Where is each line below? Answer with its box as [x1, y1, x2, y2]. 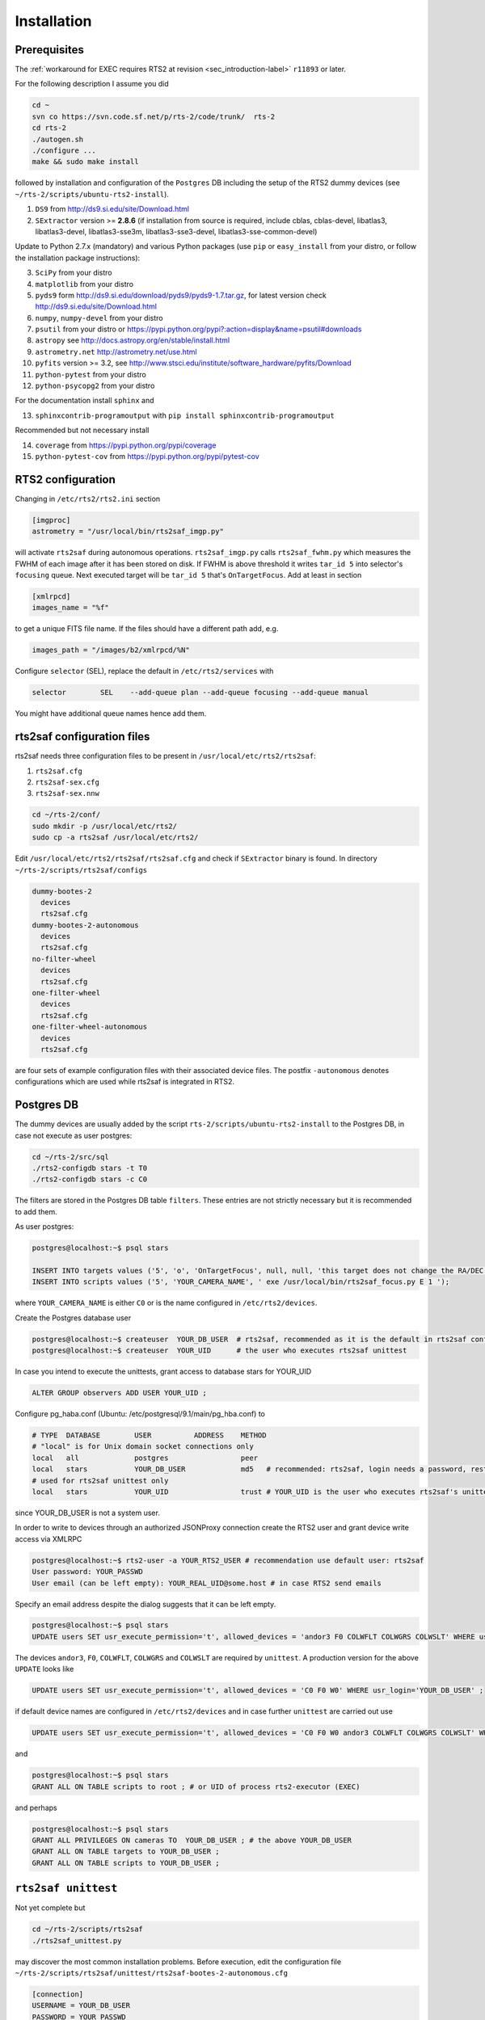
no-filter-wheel [32, 954, 97, 963]
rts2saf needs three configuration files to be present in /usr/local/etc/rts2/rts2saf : [15, 751, 316, 761]
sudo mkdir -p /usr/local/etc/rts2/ [32, 821, 178, 831]
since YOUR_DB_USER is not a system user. [15, 1508, 161, 1517]
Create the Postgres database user [15, 1313, 132, 1323]
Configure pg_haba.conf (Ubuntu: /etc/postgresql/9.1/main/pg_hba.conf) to [15, 1409, 266, 1419]
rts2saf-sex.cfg [35, 778, 100, 787]
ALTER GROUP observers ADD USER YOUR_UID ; [32, 1388, 208, 1398]
